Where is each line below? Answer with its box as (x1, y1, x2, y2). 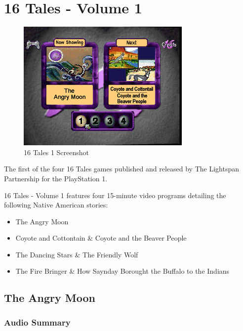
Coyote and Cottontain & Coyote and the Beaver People (15, 233, 187, 243)
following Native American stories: (4, 200, 108, 210)
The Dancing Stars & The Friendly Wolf (15, 249, 138, 259)
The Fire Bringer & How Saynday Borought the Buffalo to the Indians (15, 266, 230, 276)
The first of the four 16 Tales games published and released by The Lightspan (4, 164, 239, 174)
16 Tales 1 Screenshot (24, 147, 89, 157)
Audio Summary (4, 316, 71, 328)
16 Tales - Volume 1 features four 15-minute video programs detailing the (4, 190, 226, 200)
